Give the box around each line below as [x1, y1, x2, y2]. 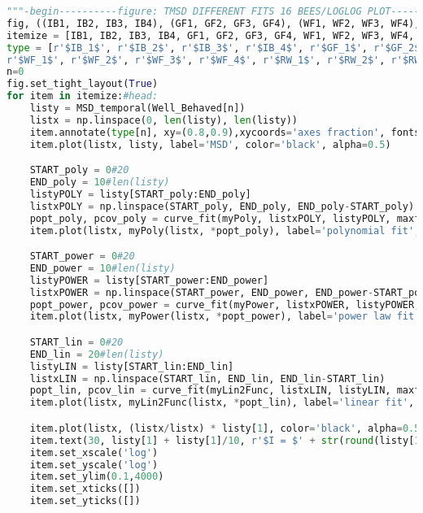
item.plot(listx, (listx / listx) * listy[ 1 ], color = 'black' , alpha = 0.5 [29, 422, 421, 434]
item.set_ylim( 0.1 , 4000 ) [29, 471, 164, 483]
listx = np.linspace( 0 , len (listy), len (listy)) [29, 114, 299, 126]
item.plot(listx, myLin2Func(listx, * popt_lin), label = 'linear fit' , [29, 397, 415, 409]
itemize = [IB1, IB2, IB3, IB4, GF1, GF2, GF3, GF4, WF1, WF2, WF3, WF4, [7, 29, 415, 41]
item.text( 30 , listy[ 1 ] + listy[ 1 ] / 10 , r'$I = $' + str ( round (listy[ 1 [29, 434, 421, 446]
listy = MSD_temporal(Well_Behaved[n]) [29, 102, 246, 114]
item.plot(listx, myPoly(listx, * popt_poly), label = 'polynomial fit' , [29, 224, 421, 237]
